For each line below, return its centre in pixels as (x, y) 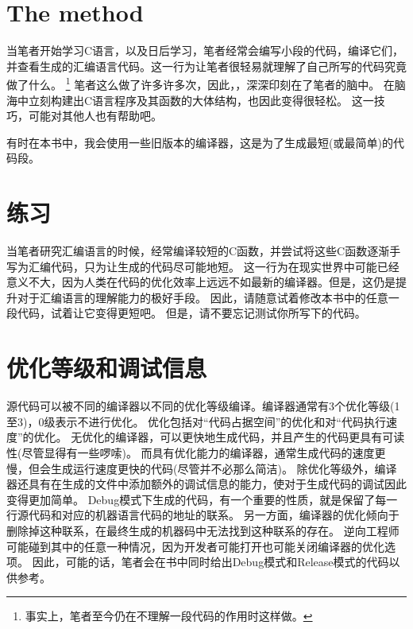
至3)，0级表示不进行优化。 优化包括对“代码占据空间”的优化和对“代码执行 (196, 421)
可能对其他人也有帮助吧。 (95, 116)
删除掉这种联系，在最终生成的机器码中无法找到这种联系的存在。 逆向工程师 (203, 530)
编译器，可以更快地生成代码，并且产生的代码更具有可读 (260, 437)
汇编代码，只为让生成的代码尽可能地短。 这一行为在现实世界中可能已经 (214, 266)
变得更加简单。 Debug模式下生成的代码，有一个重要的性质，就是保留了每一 (202, 499)
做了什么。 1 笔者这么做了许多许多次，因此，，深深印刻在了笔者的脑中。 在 (201, 83)
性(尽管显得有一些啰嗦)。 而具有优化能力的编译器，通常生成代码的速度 (191, 452)
